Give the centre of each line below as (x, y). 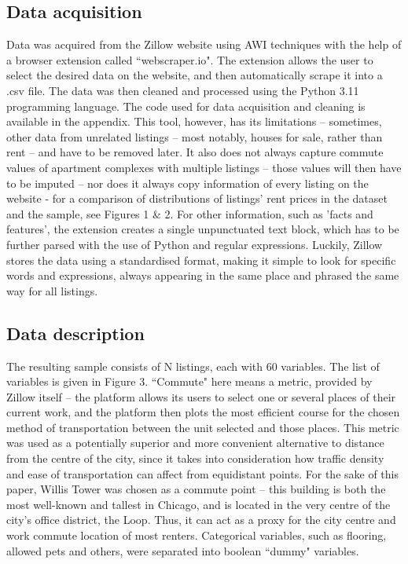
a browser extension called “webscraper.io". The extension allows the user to (190, 59)
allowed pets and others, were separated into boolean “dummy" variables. (183, 550)
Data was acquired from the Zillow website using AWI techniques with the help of (204, 44)
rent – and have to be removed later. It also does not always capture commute (195, 152)
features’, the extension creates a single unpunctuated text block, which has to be (203, 229)
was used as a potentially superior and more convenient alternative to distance (195, 443)
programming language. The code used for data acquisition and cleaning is (186, 106)
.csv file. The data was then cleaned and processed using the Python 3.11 (183, 90)
